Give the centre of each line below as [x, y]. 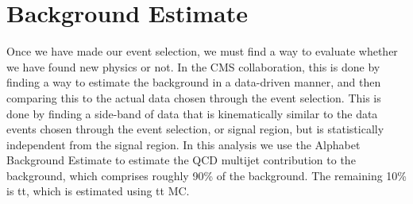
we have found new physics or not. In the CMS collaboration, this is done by [193, 66]
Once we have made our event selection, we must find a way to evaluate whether [202, 51]
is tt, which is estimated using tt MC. [98, 191]
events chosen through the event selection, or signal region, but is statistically [195, 129]
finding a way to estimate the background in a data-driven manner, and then [194, 82]
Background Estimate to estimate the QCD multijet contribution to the [181, 160]
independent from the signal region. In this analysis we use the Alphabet [183, 144]
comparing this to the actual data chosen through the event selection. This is [194, 97]
